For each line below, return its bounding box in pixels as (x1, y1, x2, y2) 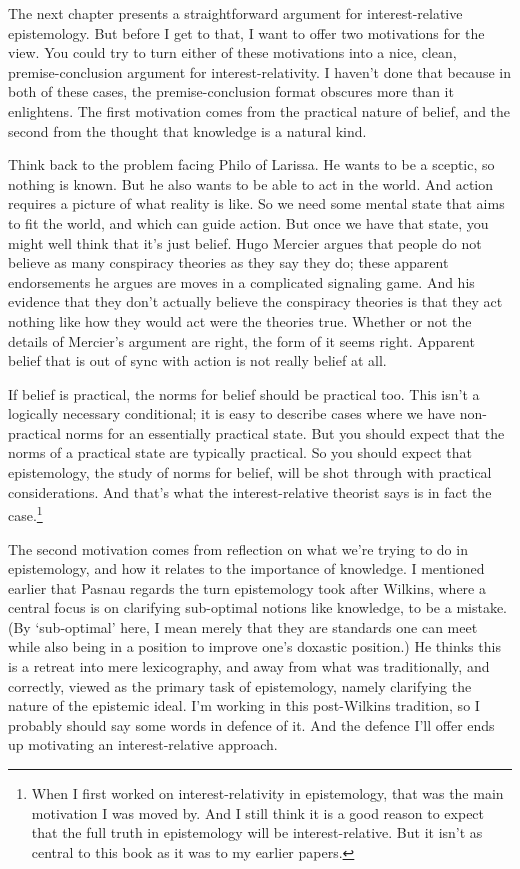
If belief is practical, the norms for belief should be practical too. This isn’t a (8, 383, 480, 404)
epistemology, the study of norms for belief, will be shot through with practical (8, 462, 492, 483)
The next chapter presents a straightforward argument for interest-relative (8, 3, 463, 23)
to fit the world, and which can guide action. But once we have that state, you (8, 212, 489, 233)
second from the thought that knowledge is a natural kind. (8, 120, 367, 141)
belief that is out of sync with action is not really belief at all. (8, 350, 387, 371)
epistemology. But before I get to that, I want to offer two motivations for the (8, 22, 485, 43)
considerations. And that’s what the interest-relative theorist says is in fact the (8, 481, 492, 502)
